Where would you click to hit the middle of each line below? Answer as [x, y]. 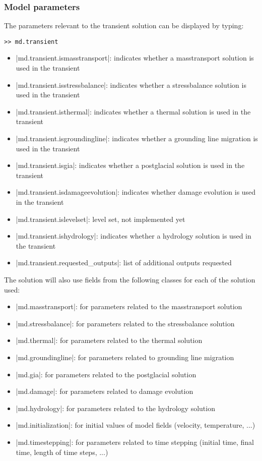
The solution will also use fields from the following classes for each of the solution [130, 279]
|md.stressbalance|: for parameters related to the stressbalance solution [125, 323]
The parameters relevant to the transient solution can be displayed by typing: [124, 25]
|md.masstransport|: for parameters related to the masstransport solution [129, 306]
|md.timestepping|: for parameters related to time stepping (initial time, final [135, 442]
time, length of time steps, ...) [62, 452]
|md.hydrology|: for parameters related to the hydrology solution [115, 408]
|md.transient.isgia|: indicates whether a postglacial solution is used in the [130, 165]
